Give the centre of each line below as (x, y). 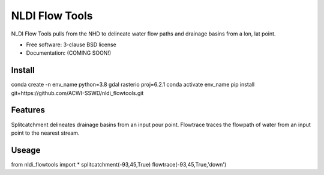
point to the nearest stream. (45, 133)
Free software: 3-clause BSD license (71, 45)
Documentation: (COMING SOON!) (69, 53)
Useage (26, 150)
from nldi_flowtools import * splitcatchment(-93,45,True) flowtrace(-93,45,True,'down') (119, 164)
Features (28, 110)
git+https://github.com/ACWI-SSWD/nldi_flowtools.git (77, 93)
